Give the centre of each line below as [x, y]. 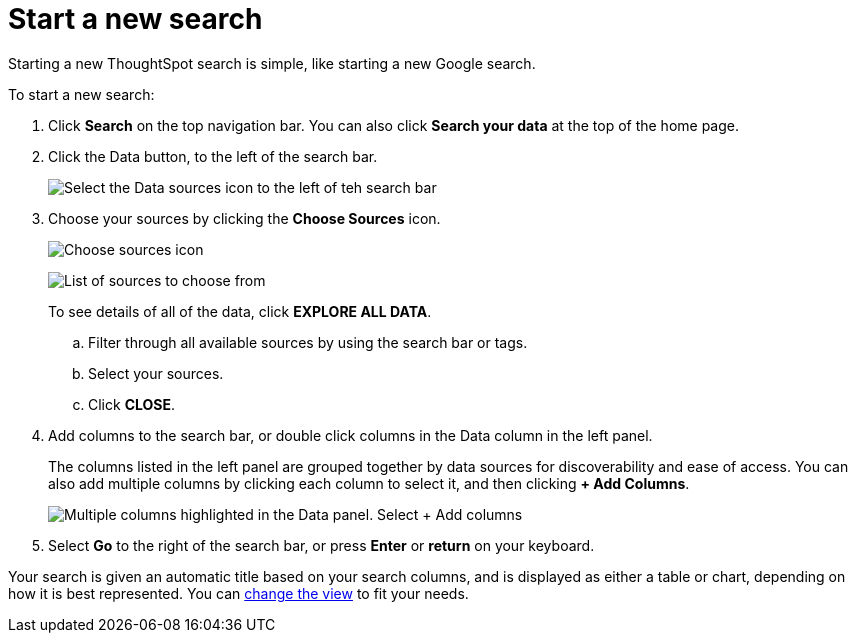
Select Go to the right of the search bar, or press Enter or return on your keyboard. [321, 545]
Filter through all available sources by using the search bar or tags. [308, 342]
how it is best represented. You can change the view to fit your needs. [238, 593]
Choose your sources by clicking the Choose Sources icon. [244, 218]
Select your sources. [156, 373]
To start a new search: [81, 94]
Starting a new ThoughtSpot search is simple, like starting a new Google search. [272, 63]
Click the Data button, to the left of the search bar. [213, 156]
